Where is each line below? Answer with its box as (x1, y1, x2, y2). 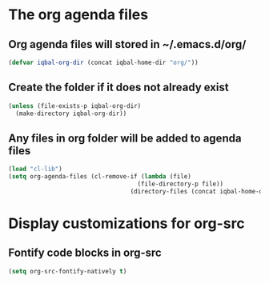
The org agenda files (8, 6, 149, 24)
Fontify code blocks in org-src (8, 246, 162, 260)
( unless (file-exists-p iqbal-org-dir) (8, 102, 142, 110)
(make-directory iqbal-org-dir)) (15, 110, 127, 118)
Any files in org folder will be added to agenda (8, 131, 242, 145)
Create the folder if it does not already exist (8, 81, 230, 94)
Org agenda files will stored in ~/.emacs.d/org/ (8, 38, 247, 51)
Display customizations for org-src (8, 214, 246, 233)
